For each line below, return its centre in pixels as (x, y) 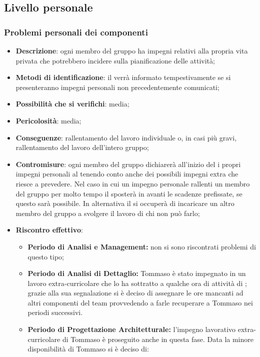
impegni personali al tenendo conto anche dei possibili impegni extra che (127, 174)
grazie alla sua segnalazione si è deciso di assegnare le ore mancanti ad (135, 293)
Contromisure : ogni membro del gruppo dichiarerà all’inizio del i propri (128, 164)
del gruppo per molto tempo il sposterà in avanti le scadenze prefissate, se (129, 193)
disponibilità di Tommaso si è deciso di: (88, 349)
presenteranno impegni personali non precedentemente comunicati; (117, 87)
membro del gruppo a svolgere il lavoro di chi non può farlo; (108, 213)
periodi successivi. (55, 312)
